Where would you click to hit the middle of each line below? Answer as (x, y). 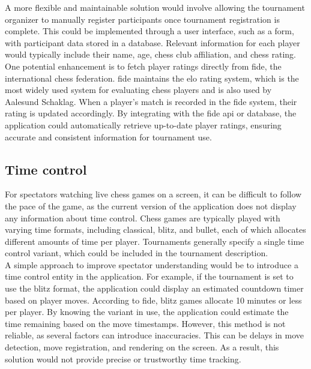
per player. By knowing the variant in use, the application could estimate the (147, 312)
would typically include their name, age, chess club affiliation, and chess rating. (150, 54)
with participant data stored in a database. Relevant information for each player (152, 42)
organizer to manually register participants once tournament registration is (142, 19)
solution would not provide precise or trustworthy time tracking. (123, 358)
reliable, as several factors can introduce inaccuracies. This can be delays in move (154, 335)
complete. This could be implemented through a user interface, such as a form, (149, 31)
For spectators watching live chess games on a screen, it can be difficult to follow (153, 194)
